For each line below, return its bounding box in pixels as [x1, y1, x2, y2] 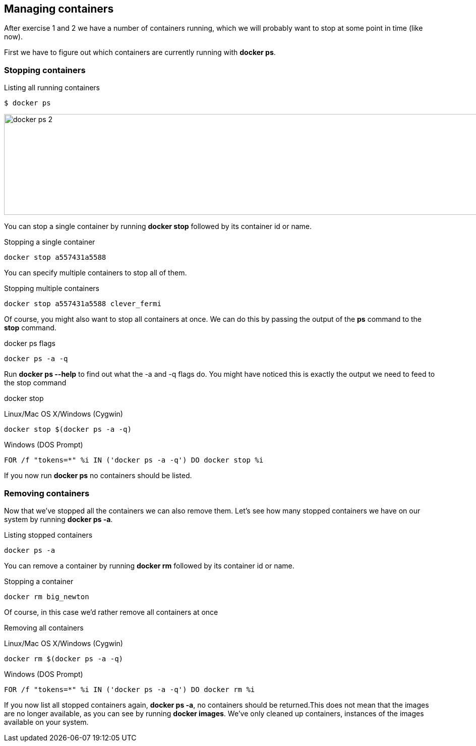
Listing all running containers [4, 83, 100, 92]
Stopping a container [4, 577, 74, 586]
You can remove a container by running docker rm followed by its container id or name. [4, 561, 294, 570]
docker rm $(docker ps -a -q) [4, 654, 124, 663]
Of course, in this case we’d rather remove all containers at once [4, 607, 218, 616]
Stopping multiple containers [4, 284, 99, 293]
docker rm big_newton [4, 592, 89, 601]
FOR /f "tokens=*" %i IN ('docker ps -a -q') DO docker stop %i [4, 456, 264, 465]
